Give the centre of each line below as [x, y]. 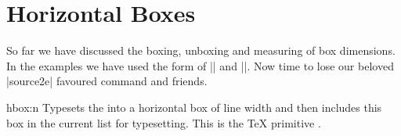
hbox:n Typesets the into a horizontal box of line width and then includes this [194, 107]
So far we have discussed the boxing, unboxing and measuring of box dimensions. [201, 50]
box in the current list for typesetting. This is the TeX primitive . [164, 122]
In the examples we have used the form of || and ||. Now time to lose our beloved [200, 65]
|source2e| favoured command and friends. [107, 81]
